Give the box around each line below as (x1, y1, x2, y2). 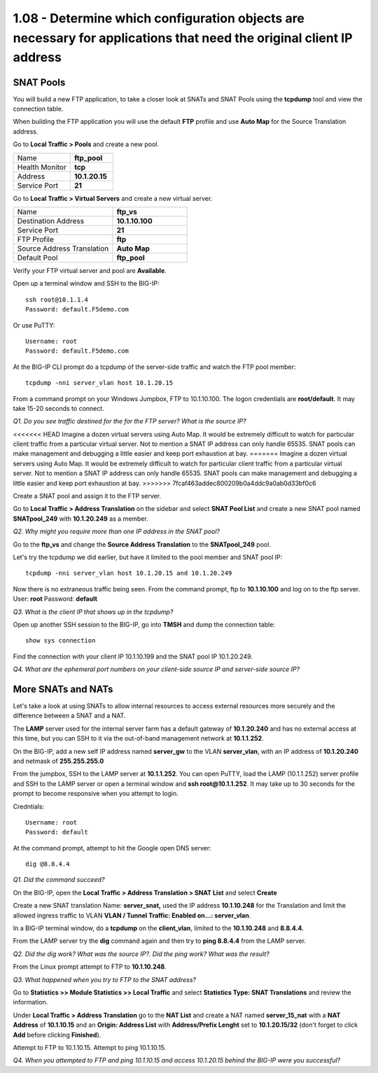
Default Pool (17, 253, 58, 262)
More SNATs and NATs (13, 683, 113, 695)
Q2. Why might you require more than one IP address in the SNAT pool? (13, 527, 220, 535)
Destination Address (17, 216, 84, 225)
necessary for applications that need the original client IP (13, 30, 353, 45)
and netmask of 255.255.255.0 (13, 757, 104, 765)
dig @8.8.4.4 (25, 860, 70, 868)
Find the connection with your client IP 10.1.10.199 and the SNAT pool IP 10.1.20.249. (13, 652, 253, 661)
